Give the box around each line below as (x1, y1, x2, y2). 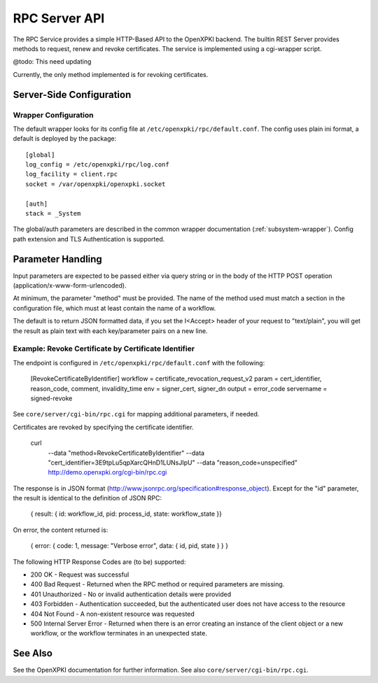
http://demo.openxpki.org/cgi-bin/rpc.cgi (48, 468, 167, 477)
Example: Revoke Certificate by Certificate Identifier (13, 344, 195, 353)
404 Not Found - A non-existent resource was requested (30, 610, 195, 618)
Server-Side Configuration (13, 88, 132, 101)
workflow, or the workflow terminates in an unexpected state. (30, 629, 208, 638)
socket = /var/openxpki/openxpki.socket (25, 180, 166, 188)
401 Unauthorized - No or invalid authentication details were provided (30, 590, 231, 598)
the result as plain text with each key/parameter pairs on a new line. (13, 326, 208, 335)
